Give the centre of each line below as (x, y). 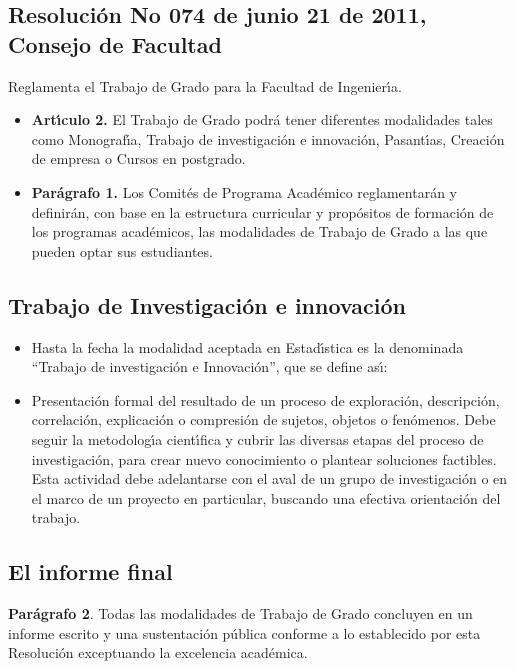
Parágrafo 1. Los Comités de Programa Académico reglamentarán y (244, 191)
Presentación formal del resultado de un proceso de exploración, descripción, (265, 399)
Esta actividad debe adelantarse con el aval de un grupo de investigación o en (269, 478)
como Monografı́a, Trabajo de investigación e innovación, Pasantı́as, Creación (268, 138)
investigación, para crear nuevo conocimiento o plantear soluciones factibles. (264, 458)
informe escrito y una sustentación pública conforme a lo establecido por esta (244, 632)
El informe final (90, 571)
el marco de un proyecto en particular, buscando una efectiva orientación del (266, 497)
